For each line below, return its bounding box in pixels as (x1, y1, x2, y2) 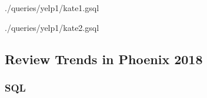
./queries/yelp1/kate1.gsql (5, 2, 99, 13)
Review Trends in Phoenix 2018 (5, 50, 203, 68)
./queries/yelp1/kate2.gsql (5, 21, 99, 33)
